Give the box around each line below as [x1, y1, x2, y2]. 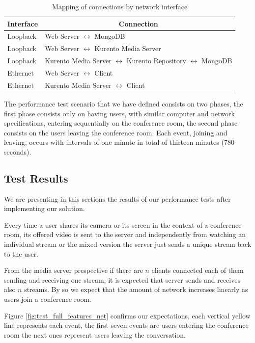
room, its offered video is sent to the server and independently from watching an [4, 229, 246, 239]
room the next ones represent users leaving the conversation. [4, 329, 186, 340]
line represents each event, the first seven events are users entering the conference [4, 320, 249, 330]
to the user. [4, 248, 39, 259]
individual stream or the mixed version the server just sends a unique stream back [4, 239, 252, 249]
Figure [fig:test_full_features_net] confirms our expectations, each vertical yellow [4, 310, 251, 320]
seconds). [4, 146, 31, 157]
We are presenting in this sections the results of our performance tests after [4, 193, 231, 204]
